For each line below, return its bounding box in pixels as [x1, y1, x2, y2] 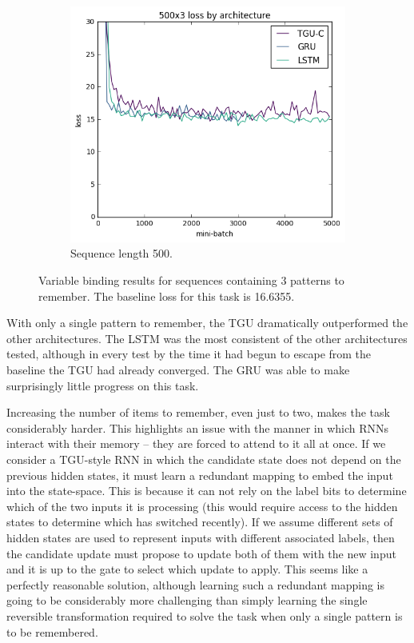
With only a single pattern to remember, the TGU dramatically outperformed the [6, 314, 408, 331]
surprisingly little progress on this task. [6, 377, 199, 393]
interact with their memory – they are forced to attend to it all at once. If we [6, 435, 386, 452]
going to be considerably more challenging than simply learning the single [6, 592, 368, 609]
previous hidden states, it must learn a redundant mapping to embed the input [6, 466, 393, 483]
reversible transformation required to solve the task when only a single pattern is [6, 607, 403, 624]
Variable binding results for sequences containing [38, 272, 277, 289]
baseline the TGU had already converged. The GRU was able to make [6, 361, 350, 377]
